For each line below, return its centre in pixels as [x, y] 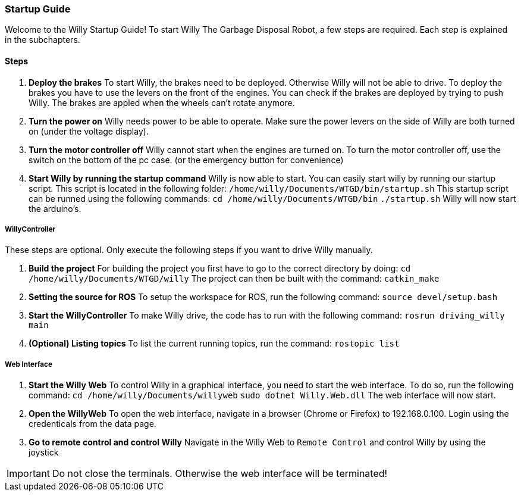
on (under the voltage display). [89, 131]
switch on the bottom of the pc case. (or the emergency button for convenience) [186, 160]
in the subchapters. [43, 40]
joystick [44, 453]
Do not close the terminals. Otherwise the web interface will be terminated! [220, 474]
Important [28, 474]
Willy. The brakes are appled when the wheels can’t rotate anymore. [162, 102]
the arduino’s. [55, 208]
